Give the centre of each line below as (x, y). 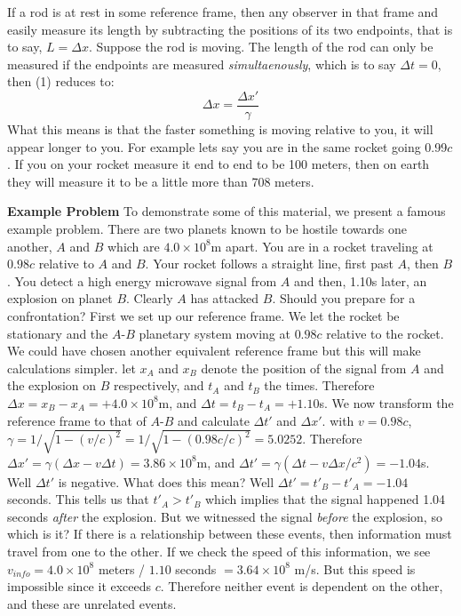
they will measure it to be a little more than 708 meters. (161, 181)
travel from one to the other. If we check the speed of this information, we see (219, 552)
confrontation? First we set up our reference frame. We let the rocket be (203, 315)
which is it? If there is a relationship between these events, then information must (230, 534)
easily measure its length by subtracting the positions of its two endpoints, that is (230, 29)
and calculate (213, 420)
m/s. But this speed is (355, 568)
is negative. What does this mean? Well (166, 481)
